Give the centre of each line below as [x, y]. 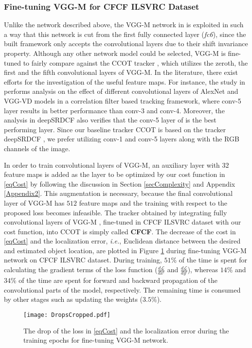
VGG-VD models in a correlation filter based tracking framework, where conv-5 [123, 100]
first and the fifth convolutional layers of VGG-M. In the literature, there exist [121, 72]
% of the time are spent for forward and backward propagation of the [114, 280]
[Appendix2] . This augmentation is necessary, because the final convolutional [118, 193]
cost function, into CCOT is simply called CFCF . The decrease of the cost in [120, 231]
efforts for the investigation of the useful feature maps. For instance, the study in [125, 81]
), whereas [203, 270]
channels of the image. [37, 148]
